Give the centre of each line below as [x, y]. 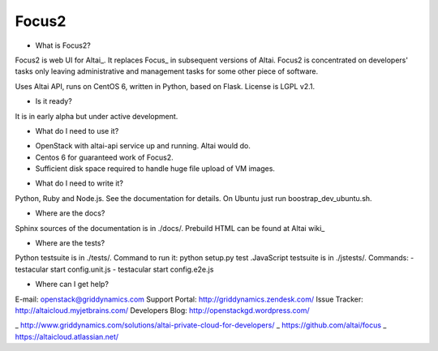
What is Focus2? [63, 45]
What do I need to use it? [77, 131]
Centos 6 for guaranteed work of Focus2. [104, 157]
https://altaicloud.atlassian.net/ [67, 336]
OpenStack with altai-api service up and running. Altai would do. [143, 146]
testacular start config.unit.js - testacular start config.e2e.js [114, 269]
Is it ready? [54, 101]
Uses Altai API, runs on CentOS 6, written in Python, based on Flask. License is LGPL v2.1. [165, 86]
